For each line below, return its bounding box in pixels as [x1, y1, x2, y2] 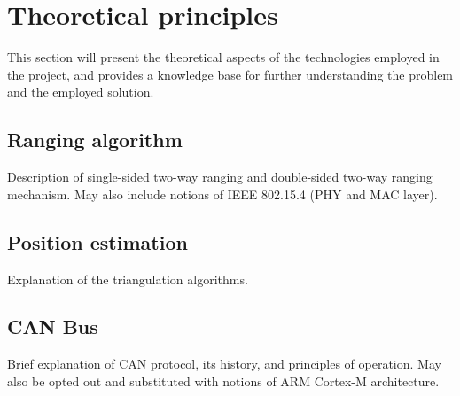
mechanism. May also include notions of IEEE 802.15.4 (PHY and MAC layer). [7, 184, 438, 203]
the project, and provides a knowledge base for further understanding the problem [7, 65, 454, 83]
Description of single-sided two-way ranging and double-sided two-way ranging [7, 167, 433, 186]
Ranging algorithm [7, 126, 183, 153]
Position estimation [7, 228, 188, 255]
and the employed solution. [7, 82, 154, 101]
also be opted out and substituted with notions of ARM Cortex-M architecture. [7, 371, 440, 390]
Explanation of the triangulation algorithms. [7, 269, 248, 288]
